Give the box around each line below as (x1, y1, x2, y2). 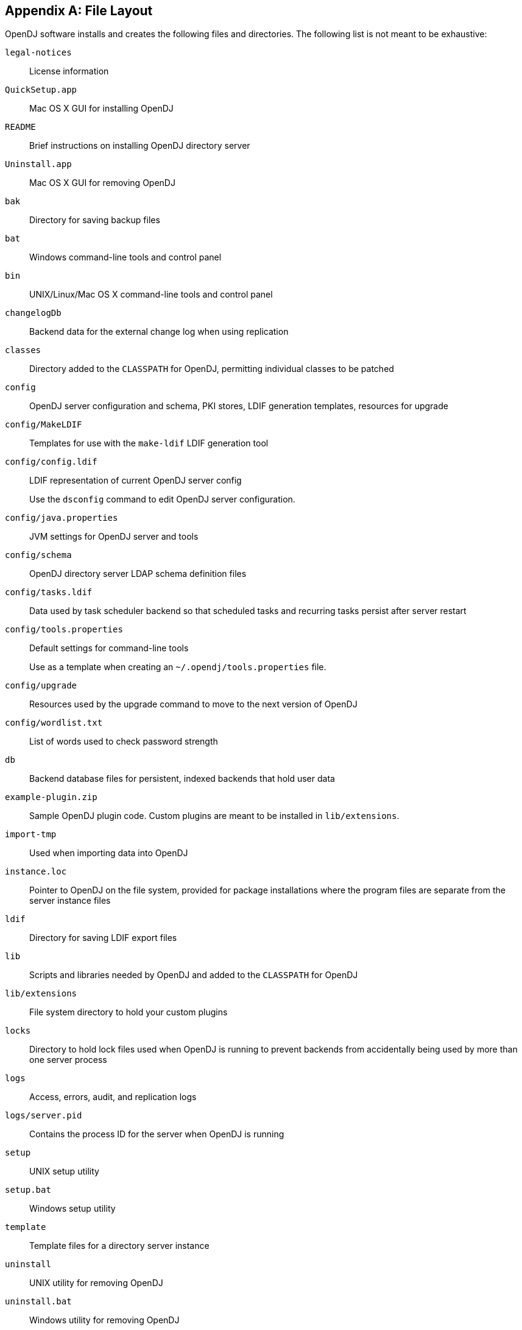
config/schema (5, 550, 72, 560)
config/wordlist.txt (5, 718, 103, 728)
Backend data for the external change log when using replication (29, 326, 289, 337)
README (5, 122, 36, 132)
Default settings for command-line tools (29, 643, 189, 654)
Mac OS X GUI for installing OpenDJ (29, 103, 174, 114)
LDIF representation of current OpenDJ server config (29, 475, 242, 486)
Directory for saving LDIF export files (29, 932, 177, 943)
